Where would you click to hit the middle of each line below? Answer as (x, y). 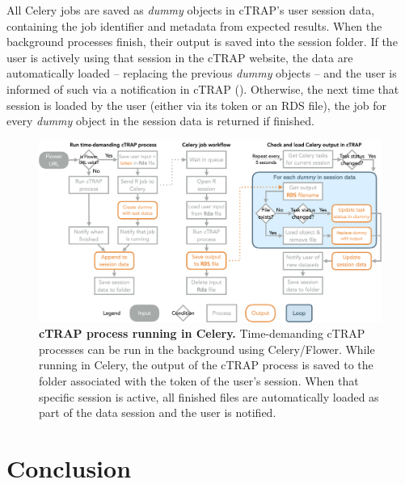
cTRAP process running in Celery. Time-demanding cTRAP (202, 333)
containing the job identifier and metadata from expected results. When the (194, 25)
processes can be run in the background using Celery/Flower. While (207, 349)
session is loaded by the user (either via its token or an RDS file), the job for (196, 105)
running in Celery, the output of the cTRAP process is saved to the (206, 365)
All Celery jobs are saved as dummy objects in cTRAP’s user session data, (191, 10)
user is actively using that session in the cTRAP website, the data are (180, 57)
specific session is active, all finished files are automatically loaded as (209, 396)
